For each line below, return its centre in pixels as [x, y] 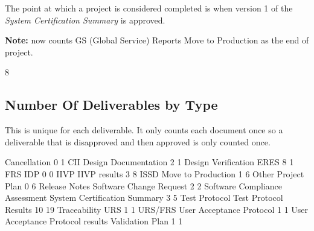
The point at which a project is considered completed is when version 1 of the [149, 8]
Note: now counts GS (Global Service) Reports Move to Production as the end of [157, 40]
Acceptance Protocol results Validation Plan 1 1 [94, 221]
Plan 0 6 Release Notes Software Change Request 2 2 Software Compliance [143, 185]
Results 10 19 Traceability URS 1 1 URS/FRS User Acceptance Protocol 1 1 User [157, 209]
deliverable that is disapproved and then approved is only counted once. [138, 141]
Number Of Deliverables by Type [111, 105]
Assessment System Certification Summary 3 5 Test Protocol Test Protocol [144, 198]
